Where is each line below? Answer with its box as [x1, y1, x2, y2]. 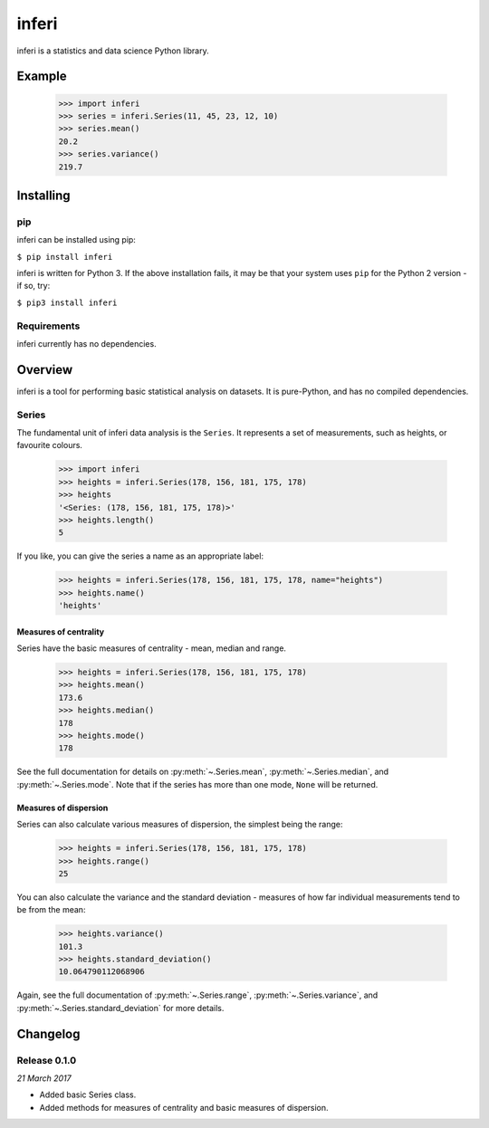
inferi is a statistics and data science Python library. [16, 45, 209, 56]
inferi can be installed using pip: [16, 234, 136, 245]
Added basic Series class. [39, 1089, 137, 1100]
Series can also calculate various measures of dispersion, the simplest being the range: [16, 819, 343, 830]
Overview [16, 362, 73, 378]
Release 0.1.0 [16, 1054, 77, 1066]
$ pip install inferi [16, 252, 113, 262]
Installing [16, 187, 72, 203]
